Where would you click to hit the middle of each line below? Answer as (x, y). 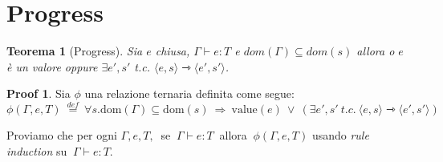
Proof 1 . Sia (39, 93)
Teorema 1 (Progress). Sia (75, 51)
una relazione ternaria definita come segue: (189, 93)
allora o (376, 51)
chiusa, (173, 51)
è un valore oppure (52, 66)
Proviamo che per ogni (62, 135)
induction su (37, 150)
